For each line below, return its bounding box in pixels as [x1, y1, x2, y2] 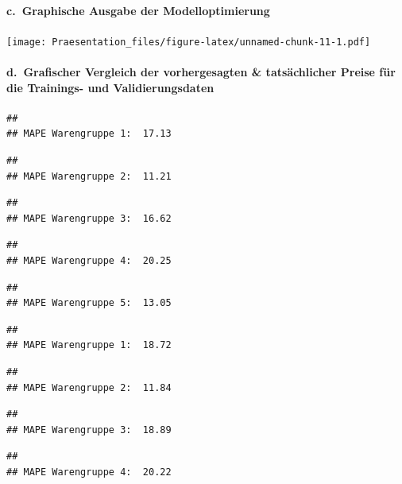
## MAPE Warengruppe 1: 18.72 [6, 339, 172, 351]
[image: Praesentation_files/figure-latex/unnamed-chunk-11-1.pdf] [6, 36, 371, 48]
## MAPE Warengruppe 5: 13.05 [6, 297, 172, 309]
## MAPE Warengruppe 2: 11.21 [6, 170, 172, 182]
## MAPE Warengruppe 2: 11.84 [6, 381, 172, 393]
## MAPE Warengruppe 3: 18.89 [6, 424, 172, 436]
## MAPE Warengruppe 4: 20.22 [6, 466, 172, 478]
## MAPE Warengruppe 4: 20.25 [6, 255, 172, 266]
